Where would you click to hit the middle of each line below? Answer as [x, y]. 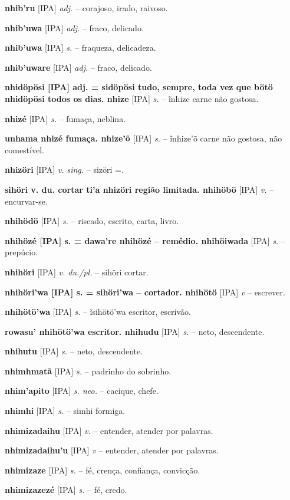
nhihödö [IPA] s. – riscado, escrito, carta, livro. [92, 221]
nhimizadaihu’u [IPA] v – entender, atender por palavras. [112, 450]
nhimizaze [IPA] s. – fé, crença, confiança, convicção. [103, 470]
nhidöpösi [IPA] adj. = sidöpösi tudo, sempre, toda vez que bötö [139, 87]
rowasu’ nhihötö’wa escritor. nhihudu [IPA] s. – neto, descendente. [135, 331]
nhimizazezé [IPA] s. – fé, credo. [66, 490]
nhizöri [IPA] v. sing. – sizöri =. [64, 170]
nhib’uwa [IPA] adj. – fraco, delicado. [74, 27]
